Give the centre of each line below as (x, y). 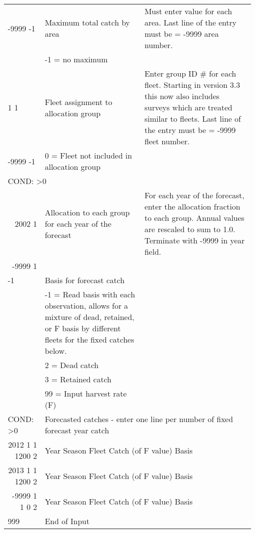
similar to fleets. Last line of (193, 119)
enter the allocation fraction (192, 206)
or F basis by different (83, 328)
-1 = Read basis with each (90, 294)
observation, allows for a (87, 306)
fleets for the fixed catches (89, 339)
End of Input (67, 521)
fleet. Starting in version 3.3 (192, 85)
